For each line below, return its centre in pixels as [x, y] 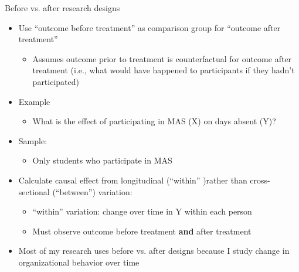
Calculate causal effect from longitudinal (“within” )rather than [133, 180]
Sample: [33, 140]
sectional [34, 191]
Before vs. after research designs [62, 8]
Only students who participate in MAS [102, 160]
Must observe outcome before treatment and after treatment [142, 231]
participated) [56, 81]
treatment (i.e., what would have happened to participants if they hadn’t [164, 70]
